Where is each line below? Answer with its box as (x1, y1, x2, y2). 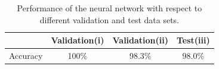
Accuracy (9, 49, 43, 62)
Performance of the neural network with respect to (17, 2, 202, 14)
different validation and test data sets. (39, 13, 179, 26)
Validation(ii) (112, 34, 169, 46)
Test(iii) (177, 34, 210, 46)
